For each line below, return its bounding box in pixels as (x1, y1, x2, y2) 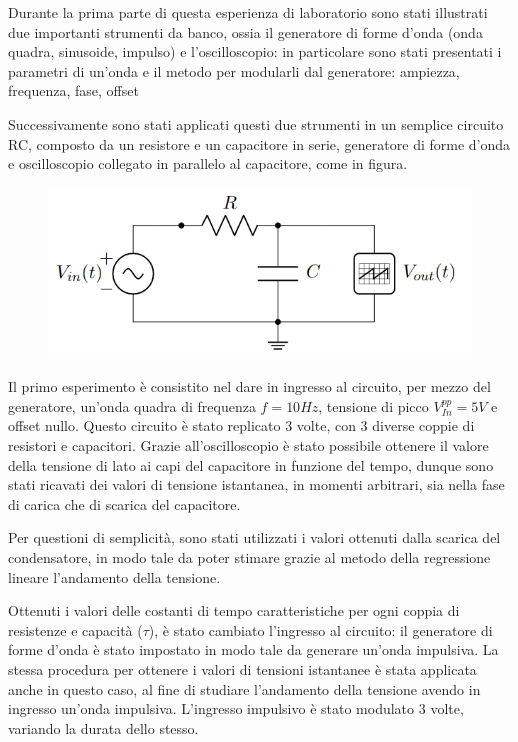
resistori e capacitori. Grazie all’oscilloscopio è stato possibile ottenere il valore (8, 435, 489, 455)
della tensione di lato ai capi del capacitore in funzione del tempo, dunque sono (8, 454, 494, 475)
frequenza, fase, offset (8, 80, 139, 101)
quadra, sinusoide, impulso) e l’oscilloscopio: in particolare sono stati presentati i (8, 41, 502, 62)
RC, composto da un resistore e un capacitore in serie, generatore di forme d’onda (8, 133, 511, 154)
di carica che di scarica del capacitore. (8, 493, 241, 514)
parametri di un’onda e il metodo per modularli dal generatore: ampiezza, (8, 60, 460, 81)
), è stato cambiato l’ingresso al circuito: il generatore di (148, 619, 493, 640)
